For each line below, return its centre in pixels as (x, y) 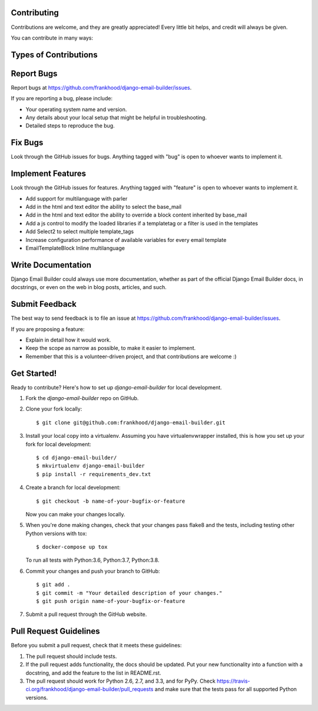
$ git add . (53, 585)
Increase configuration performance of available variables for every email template (126, 240)
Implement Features (49, 174)
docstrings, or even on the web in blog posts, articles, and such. (89, 287)
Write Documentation (51, 265)
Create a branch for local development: (73, 487)
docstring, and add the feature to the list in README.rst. (93, 673)
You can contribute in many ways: (52, 38)
